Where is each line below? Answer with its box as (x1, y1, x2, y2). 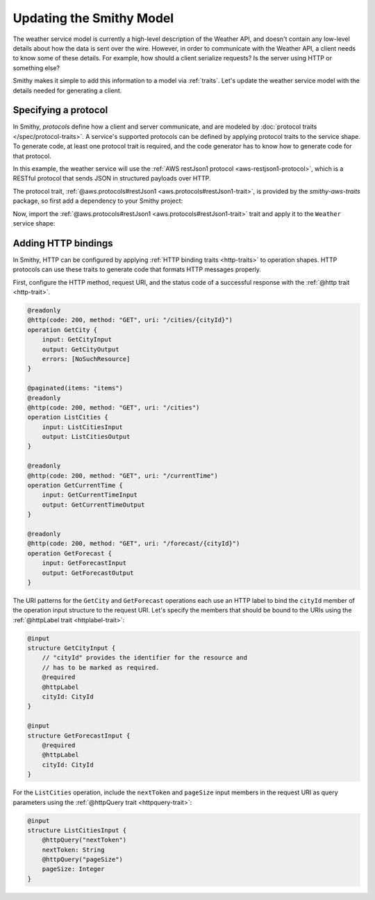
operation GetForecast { (27, 549, 112, 557)
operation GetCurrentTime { (27, 481, 123, 490)
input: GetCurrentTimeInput (42, 491, 138, 499)
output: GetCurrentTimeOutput (42, 501, 145, 508)
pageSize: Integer (42, 865, 105, 873)
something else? (12, 63, 60, 72)
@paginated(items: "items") (27, 384, 123, 392)
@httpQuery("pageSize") (42, 856, 123, 864)
